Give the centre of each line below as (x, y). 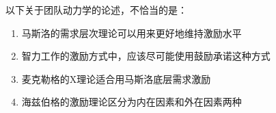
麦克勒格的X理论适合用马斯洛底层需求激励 (116, 78)
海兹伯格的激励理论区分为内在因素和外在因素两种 (132, 102)
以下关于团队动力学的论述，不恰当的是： (96, 10)
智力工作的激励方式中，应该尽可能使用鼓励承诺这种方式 (146, 56)
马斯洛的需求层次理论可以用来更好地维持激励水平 (132, 33)
